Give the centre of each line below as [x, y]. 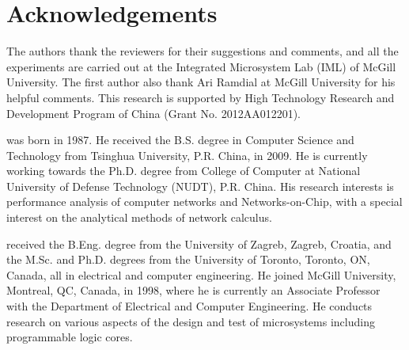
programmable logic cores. [70, 337]
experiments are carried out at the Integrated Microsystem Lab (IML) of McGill [201, 66]
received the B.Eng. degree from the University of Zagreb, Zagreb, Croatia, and [199, 243]
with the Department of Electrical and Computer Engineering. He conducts [189, 306]
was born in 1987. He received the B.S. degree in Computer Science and [180, 140]
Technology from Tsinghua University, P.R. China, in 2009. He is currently [187, 155]
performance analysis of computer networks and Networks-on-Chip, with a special [204, 202]
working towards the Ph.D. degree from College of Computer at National [184, 171]
